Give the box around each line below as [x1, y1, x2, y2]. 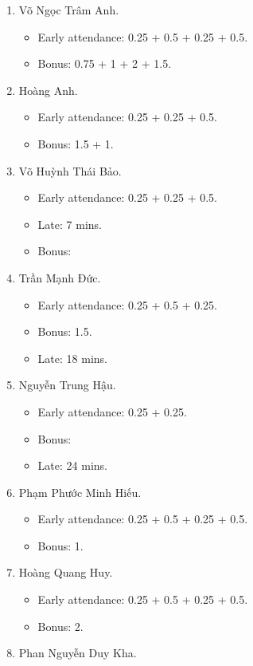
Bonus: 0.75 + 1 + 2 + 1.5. [37, 55, 172, 72]
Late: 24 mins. [37, 457, 107, 474]
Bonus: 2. [37, 617, 84, 634]
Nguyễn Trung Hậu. [18, 376, 116, 393]
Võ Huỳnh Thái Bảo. [18, 162, 122, 179]
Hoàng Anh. [18, 81, 78, 98]
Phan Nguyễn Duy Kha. [18, 644, 137, 661]
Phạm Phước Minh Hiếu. [18, 483, 142, 500]
